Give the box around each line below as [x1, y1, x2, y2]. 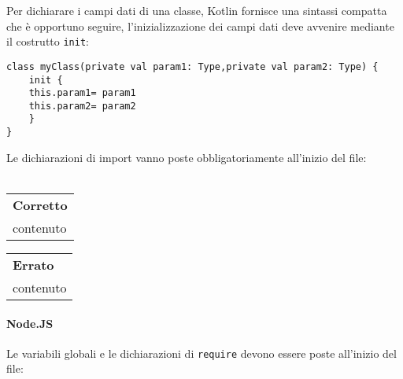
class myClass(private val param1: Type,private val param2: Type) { [6, 61, 379, 72]
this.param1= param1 [28, 87, 136, 99]
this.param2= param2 [28, 100, 136, 112]
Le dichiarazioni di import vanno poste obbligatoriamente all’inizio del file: [6, 149, 367, 165]
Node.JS [6, 315, 54, 331]
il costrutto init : [6, 33, 89, 50]
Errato [13, 255, 54, 274]
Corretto [13, 195, 68, 214]
